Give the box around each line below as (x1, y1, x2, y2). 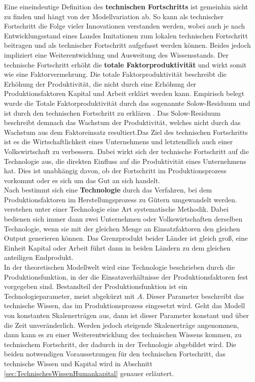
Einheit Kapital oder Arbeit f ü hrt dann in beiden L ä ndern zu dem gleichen (4, 242, 231, 253)
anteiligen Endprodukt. (4, 252, 74, 262)
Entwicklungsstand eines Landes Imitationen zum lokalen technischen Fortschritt (4, 30, 248, 40)
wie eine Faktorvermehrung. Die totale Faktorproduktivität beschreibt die (4, 69, 227, 79)
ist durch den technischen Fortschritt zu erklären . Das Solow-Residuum (4, 107, 221, 118)
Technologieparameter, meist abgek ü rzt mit (4, 290, 135, 301)
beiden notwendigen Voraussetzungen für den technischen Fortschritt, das (4, 349, 225, 359)
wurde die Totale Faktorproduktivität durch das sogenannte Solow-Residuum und (4, 97, 251, 108)
